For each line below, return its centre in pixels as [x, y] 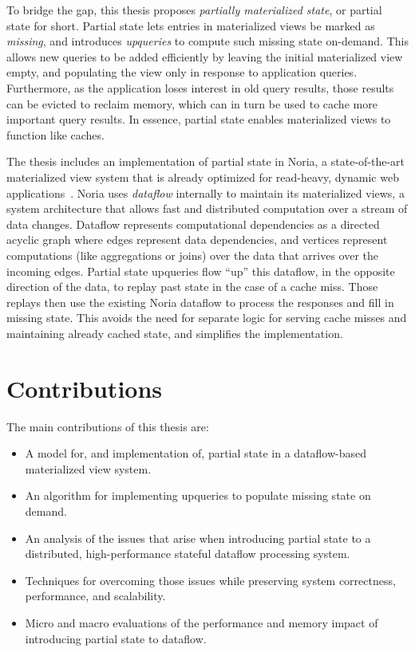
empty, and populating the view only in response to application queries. [182, 72]
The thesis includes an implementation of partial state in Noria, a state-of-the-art [206, 161]
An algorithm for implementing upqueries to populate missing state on [198, 495]
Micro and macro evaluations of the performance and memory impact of [202, 622]
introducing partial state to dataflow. [116, 638]
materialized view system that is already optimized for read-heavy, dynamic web [203, 177]
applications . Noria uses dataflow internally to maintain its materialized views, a [206, 192]
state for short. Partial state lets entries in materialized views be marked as [191, 25]
